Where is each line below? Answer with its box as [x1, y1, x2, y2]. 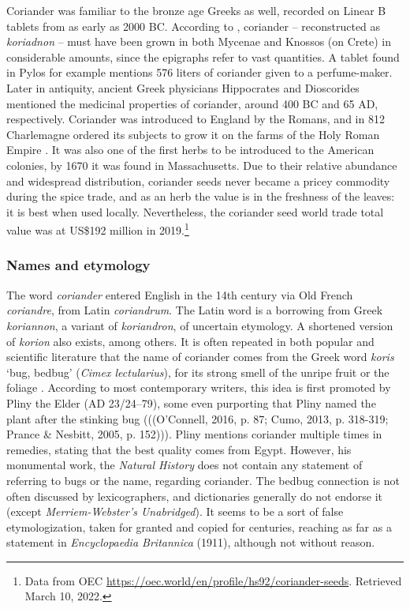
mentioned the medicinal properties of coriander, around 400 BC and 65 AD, [6, 95, 378, 111]
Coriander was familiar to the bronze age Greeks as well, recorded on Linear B [6, 2, 386, 18]
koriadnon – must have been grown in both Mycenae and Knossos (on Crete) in [6, 33, 391, 50]
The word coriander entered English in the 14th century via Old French [6, 286, 353, 303]
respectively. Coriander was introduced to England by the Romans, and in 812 [6, 111, 385, 127]
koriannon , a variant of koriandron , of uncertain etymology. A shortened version [6, 317, 393, 333]
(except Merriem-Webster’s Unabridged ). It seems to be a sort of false [6, 503, 344, 520]
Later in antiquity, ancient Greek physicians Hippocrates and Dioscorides [6, 79, 360, 96]
